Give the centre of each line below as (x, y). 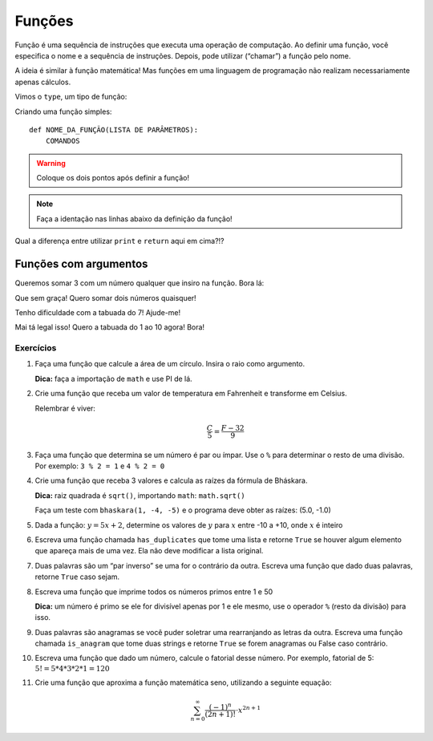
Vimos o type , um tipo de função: (71, 97)
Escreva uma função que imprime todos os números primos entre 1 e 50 (154, 591)
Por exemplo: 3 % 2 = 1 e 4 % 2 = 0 (100, 466)
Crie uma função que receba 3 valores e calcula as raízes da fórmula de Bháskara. (171, 480)
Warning (51, 163)
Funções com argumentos (81, 264)
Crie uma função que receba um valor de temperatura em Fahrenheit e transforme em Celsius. (191, 394)
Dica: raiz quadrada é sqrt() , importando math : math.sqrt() (140, 495)
